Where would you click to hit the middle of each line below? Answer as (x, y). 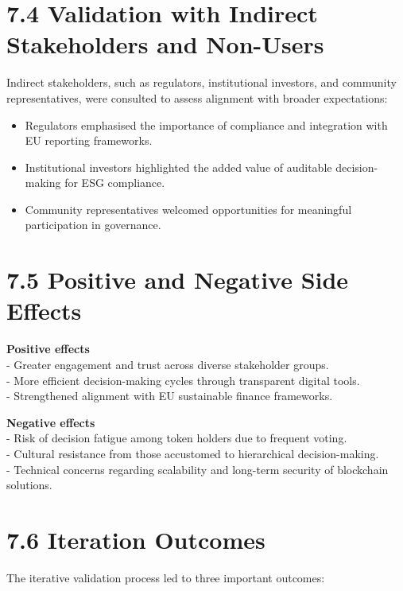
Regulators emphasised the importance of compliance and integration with (206, 124)
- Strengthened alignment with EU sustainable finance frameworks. (170, 396)
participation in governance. (93, 225)
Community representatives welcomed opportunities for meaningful (188, 209)
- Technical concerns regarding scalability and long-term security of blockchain (198, 469)
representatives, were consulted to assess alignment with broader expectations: (197, 97)
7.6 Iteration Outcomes (136, 539)
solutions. (29, 485)
